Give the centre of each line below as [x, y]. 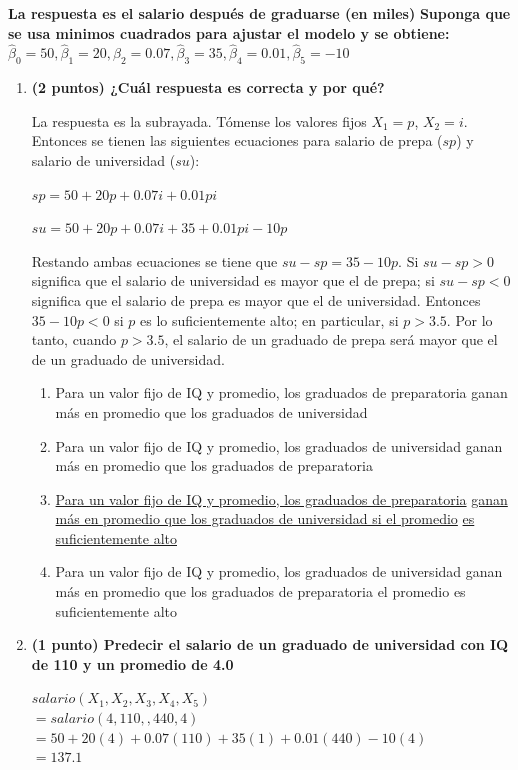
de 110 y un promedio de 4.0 [132, 663]
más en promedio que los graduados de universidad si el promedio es [265, 518]
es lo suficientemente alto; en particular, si [269, 319]
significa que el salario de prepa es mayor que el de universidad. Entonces [256, 299]
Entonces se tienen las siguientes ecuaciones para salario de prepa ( [237, 140]
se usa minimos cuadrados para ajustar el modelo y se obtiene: [229, 32]
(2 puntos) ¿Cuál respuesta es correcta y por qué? [208, 87]
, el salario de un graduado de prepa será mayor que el [331, 339]
